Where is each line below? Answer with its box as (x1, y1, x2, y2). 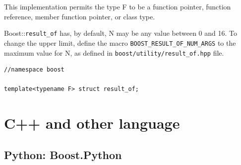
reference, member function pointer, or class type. (4, 11, 155, 21)
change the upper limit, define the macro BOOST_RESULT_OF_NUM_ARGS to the (4, 37, 236, 48)
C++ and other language (4, 113, 180, 133)
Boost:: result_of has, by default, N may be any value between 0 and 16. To (4, 28, 238, 38)
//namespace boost (4, 66, 64, 74)
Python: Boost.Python (4, 147, 122, 162)
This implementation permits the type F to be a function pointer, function (4, 1, 231, 11)
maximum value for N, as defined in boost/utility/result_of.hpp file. (4, 47, 224, 58)
